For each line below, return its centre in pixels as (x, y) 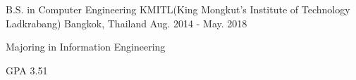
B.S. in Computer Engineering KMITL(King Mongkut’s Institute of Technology (178, 9)
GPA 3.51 (27, 70)
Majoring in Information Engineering (86, 47)
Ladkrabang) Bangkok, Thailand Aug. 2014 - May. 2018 (127, 23)
